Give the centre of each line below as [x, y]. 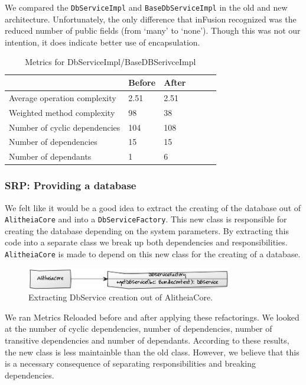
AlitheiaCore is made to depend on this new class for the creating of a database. [153, 254]
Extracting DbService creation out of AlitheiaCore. [121, 297]
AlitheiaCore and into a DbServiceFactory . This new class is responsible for [146, 219]
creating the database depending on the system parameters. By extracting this [147, 230]
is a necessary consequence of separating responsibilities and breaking [131, 363]
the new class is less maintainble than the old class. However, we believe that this [152, 352]
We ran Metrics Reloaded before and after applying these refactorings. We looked [152, 317]
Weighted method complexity [62, 112]
